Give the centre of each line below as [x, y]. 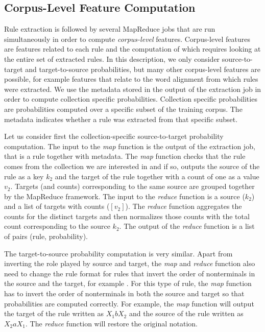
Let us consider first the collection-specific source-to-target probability [114, 136]
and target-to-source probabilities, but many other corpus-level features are [143, 69]
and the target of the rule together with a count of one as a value [157, 176]
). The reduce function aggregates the [184, 206]
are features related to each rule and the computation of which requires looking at [132, 49]
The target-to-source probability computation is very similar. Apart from [118, 253]
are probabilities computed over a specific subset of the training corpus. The [123, 109]
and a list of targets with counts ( [57, 206]
